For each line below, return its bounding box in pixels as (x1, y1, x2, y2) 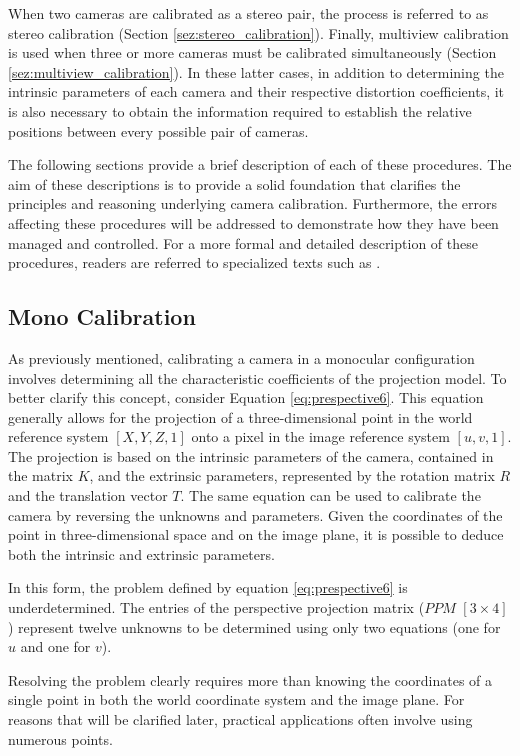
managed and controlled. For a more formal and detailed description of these (8, 232, 478, 253)
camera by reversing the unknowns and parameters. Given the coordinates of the (8, 504, 503, 525)
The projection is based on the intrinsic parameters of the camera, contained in (8, 445, 494, 466)
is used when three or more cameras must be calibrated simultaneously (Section (8, 42, 497, 63)
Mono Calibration (8, 301, 196, 332)
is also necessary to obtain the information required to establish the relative (8, 100, 472, 121)
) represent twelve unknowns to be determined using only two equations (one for (8, 616, 501, 637)
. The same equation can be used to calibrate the (180, 485, 481, 506)
